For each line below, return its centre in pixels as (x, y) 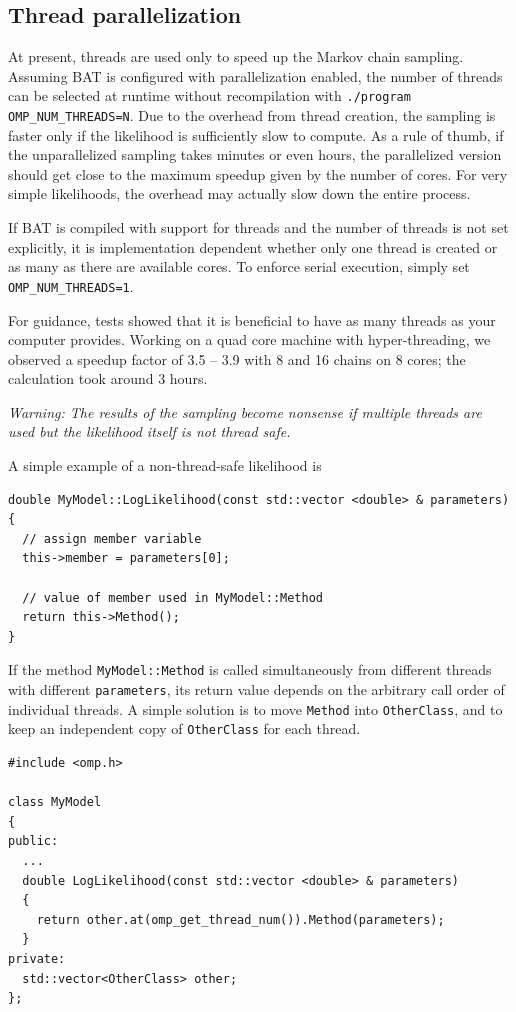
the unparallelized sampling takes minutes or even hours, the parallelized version (255, 154)
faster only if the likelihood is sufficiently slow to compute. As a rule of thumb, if (256, 134)
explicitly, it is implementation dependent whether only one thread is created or (253, 246)
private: (37, 958)
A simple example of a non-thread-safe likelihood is (165, 465)
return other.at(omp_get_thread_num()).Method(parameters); (240, 919)
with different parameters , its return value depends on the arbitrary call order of (256, 689)
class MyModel (55, 802)
